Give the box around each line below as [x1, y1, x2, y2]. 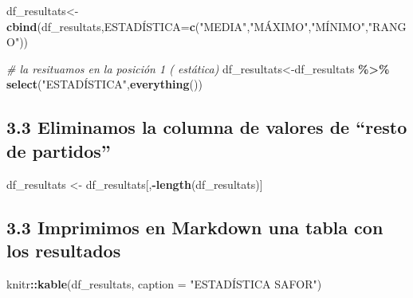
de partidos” [6, 138, 111, 163]
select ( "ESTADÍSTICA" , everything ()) [6, 76, 203, 92]
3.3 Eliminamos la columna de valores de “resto [6, 115, 407, 139]
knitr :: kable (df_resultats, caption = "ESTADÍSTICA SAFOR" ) [6, 275, 322, 292]
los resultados [6, 237, 121, 262]
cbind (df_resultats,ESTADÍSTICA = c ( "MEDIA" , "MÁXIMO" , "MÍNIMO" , [6, 18, 368, 34]
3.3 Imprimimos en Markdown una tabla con [6, 214, 383, 239]
